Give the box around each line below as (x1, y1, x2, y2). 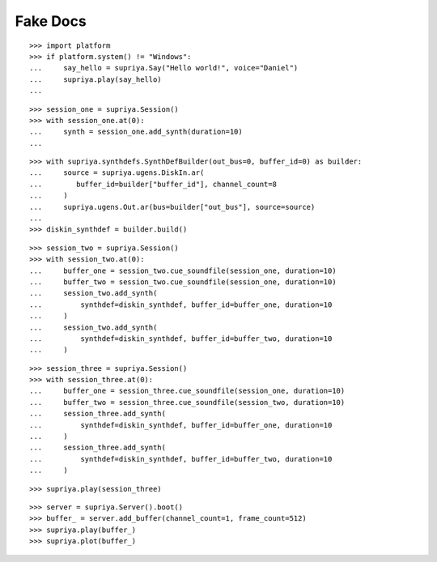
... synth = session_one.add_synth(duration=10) (29, 127, 243, 137)
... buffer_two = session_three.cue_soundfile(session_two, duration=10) (29, 398, 346, 407)
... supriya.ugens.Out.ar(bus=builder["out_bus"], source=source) (29, 202, 316, 211)
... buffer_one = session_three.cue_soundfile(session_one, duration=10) (29, 386, 346, 396)
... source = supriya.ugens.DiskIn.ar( (29, 168, 205, 177)
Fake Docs (15, 12, 87, 30)
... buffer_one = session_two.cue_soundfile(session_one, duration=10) (29, 266, 337, 275)
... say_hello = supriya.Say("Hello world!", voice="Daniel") (29, 63, 299, 73)
